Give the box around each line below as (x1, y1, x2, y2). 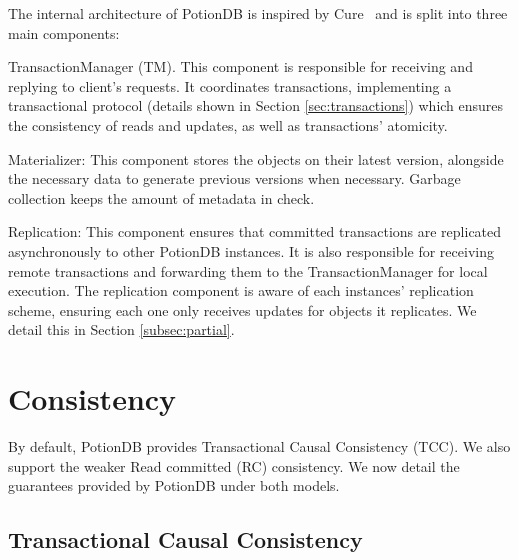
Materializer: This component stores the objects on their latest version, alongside (8, 148, 504, 169)
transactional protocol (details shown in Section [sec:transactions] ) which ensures (8, 95, 504, 116)
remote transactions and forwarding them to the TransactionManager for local (8, 260, 488, 281)
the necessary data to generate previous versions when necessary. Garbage (8, 168, 461, 189)
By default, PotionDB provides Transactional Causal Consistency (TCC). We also (8, 436, 511, 457)
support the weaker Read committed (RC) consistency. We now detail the (8, 455, 460, 476)
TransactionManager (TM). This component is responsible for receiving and (8, 56, 473, 77)
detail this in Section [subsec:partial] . (8, 319, 235, 340)
